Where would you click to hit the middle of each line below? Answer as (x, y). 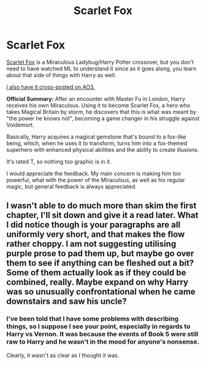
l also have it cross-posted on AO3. (51, 87)
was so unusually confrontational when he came (101, 292)
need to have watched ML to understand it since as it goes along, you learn (101, 69)
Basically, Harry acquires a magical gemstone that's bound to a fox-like (96, 137)
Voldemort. (21, 125)
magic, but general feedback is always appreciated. (71, 186)
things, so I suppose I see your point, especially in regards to (98, 326)
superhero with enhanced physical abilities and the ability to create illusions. (103, 149)
